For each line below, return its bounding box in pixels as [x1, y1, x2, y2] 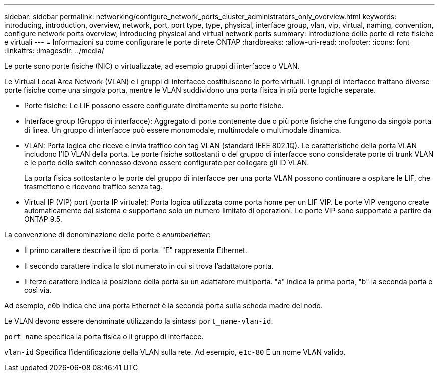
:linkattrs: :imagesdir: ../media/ [4, 46, 104, 55]
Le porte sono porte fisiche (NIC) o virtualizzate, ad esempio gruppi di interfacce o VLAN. [4, 62, 300, 70]
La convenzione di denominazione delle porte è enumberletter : [4, 230, 211, 239]
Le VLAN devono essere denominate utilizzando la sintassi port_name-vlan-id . [4, 317, 273, 325]
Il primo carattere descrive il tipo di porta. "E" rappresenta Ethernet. [24, 246, 247, 255]
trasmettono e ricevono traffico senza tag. [24, 182, 163, 191]
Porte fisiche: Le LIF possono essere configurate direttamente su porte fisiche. [24, 101, 284, 110]
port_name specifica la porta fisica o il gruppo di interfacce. [4, 332, 204, 341]
